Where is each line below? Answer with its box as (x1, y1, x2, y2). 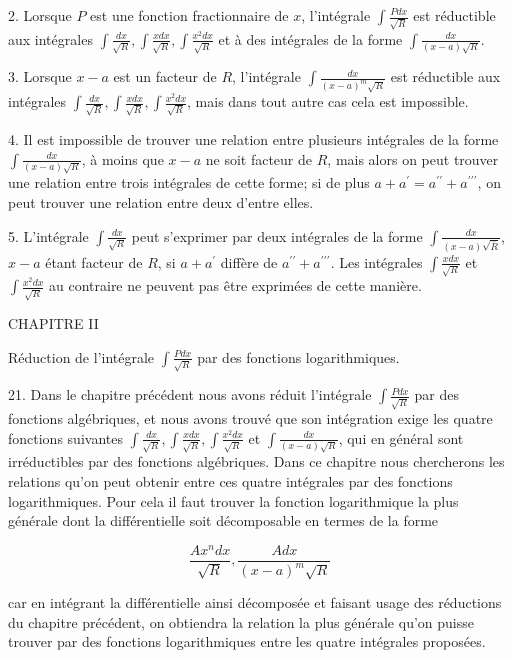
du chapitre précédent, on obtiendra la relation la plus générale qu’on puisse (8, 611, 474, 632)
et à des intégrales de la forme (218, 28, 403, 49)
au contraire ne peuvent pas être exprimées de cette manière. (49, 275, 422, 296)
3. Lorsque (8, 66, 72, 87)
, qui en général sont (338, 427, 464, 448)
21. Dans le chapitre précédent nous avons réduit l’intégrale (8, 384, 372, 405)
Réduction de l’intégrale (8, 346, 155, 367)
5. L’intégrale (8, 225, 89, 246)
